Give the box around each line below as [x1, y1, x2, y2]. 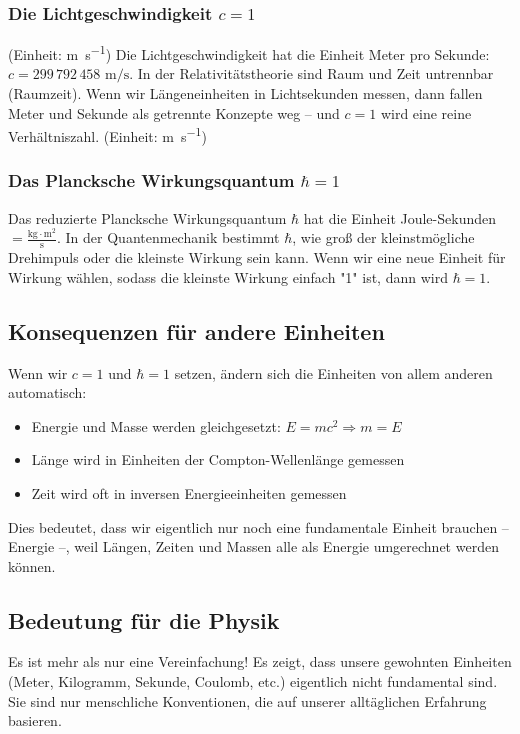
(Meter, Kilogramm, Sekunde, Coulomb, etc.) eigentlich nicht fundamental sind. [8, 671, 498, 692]
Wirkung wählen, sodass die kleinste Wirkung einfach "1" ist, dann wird [8, 266, 448, 287]
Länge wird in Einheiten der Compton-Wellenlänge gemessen [31, 449, 405, 470]
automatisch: [8, 382, 87, 403]
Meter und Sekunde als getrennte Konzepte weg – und [8, 102, 340, 123]
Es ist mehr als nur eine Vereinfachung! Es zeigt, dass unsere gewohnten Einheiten [8, 651, 512, 672]
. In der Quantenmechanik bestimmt [57, 227, 280, 248]
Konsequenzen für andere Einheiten [8, 315, 385, 346]
